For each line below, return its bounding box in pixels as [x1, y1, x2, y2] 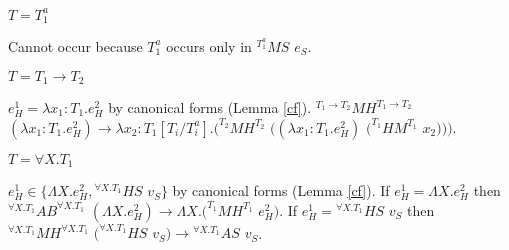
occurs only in [166, 35, 252, 56]
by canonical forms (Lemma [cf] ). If [172, 180, 390, 201]
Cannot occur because [8, 35, 143, 56]
